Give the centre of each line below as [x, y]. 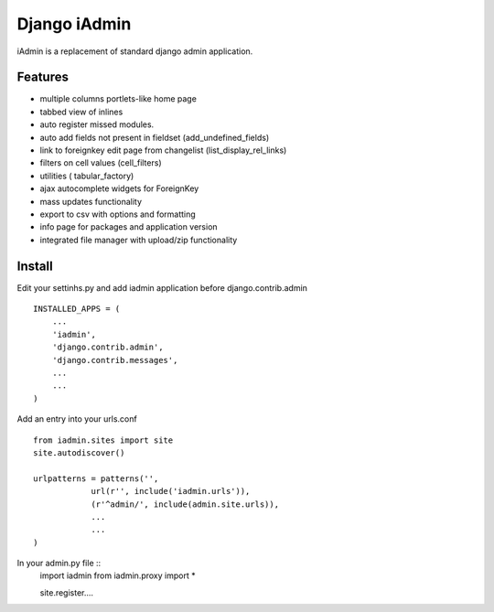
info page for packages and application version [129, 227]
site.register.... [67, 592]
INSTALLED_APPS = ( [77, 309]
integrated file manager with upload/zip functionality [139, 240]
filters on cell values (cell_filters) [101, 163]
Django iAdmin [74, 24]
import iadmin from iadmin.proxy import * [118, 575]
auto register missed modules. [97, 124]
